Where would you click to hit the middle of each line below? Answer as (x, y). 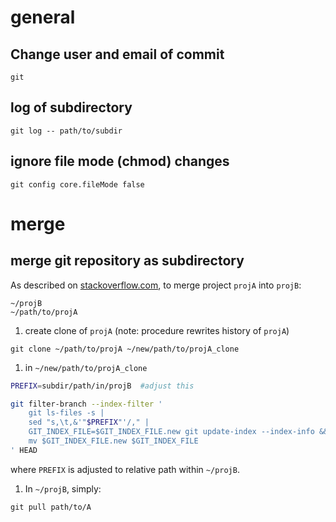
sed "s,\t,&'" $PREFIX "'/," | (89, 422)
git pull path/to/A (51, 507)
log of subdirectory (71, 107)
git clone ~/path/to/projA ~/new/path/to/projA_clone (125, 349)
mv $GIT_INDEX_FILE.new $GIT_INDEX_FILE (113, 441)
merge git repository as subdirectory (127, 261)
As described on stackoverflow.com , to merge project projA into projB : (156, 285)
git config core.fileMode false (77, 184)
